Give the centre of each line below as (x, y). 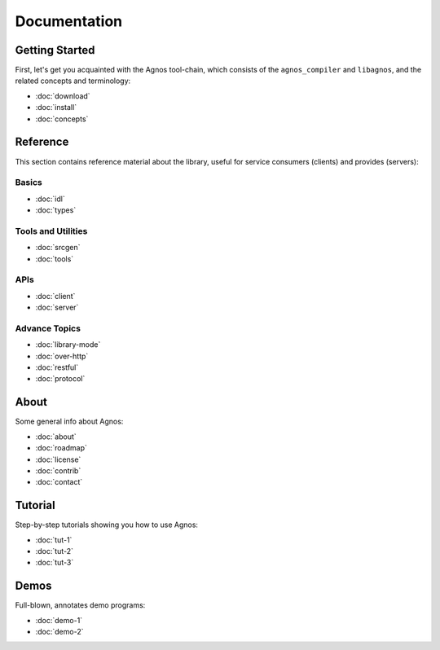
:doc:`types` (56, 210)
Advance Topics (48, 328)
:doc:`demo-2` (59, 632)
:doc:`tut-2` (54, 551)
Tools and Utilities (51, 231)
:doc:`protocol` (60, 379)
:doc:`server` (57, 307)
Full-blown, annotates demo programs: (80, 605)
